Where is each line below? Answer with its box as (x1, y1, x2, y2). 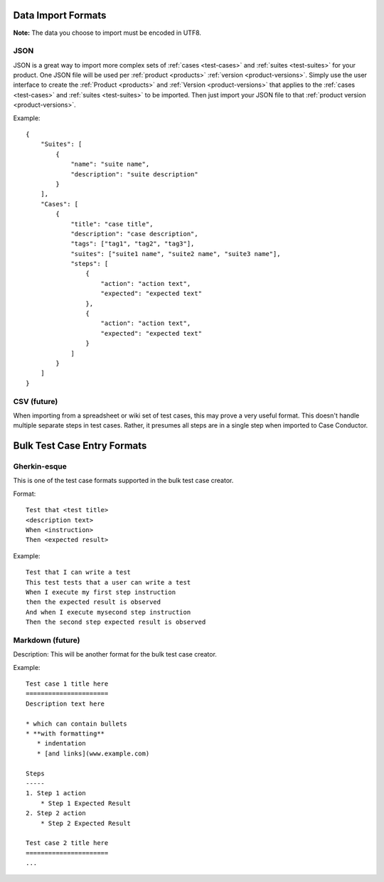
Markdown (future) (13, 635, 80, 645)
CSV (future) (13, 396, 58, 406)
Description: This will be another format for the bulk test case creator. (13, 650, 217, 659)
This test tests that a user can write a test (26, 578, 191, 586)
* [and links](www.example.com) (36, 749, 150, 758)
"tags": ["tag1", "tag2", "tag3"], (70, 240, 195, 248)
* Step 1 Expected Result (40, 799, 132, 807)
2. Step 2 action (26, 809, 86, 817)
